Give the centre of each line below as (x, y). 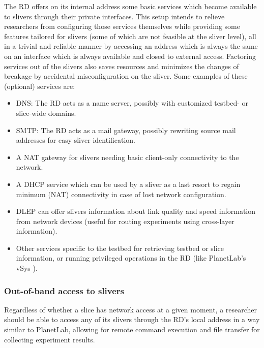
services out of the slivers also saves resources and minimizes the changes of (122, 66)
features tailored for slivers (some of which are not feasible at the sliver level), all (130, 36)
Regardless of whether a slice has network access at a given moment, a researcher (131, 309)
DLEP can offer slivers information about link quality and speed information (136, 211)
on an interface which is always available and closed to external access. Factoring (130, 56)
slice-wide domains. (46, 113)
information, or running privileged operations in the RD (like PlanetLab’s (131, 258)
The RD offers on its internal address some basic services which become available (130, 6)
